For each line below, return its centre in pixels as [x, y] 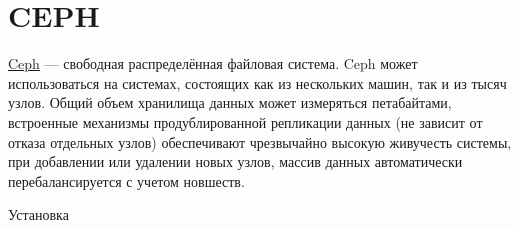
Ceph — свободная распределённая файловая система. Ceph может [213, 63]
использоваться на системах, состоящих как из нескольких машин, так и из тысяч [257, 82]
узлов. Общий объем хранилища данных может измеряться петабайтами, [230, 102]
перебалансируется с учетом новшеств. [126, 180]
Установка [38, 214]
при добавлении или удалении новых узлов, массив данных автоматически [235, 161]
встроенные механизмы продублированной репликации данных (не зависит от [245, 121]
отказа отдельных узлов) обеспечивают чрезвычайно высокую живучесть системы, [260, 141]
